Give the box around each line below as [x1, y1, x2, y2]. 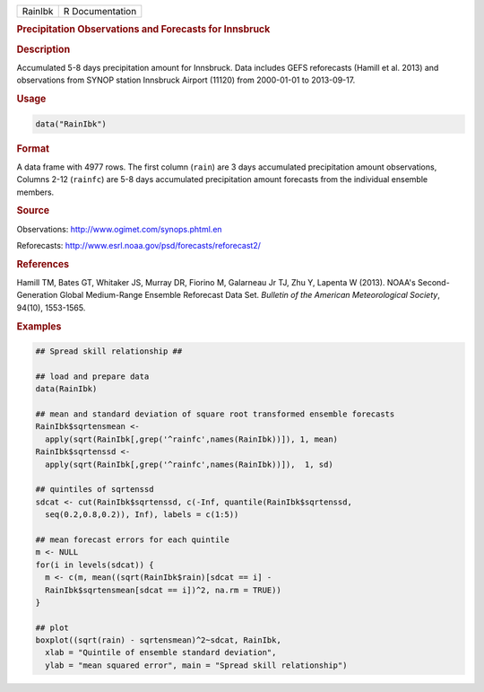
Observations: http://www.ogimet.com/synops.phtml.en [16, 223, 223, 234]
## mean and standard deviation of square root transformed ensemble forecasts [35, 409, 395, 419]
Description [16, 43, 71, 56]
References [16, 258, 70, 270]
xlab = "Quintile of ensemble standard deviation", [45, 647, 277, 658]
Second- [417, 277, 450, 288]
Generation [16, 290, 58, 301]
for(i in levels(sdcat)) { [35, 559, 154, 570]
